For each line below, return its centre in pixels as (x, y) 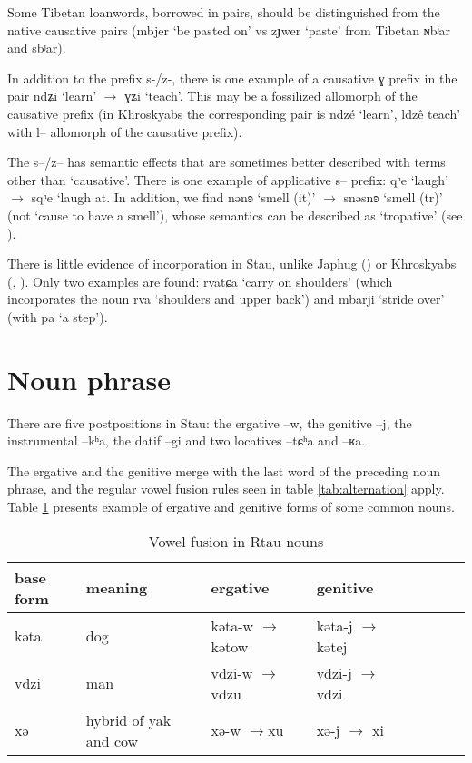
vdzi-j (334, 672)
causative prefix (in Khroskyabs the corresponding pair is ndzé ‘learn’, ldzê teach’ (234, 113)
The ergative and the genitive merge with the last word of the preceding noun (224, 470)
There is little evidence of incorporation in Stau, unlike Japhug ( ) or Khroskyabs (232, 264)
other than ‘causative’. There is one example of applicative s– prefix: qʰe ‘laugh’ (228, 179)
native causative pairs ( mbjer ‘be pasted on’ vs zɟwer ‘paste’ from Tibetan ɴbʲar (229, 29)
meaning (117, 588)
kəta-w (232, 625)
